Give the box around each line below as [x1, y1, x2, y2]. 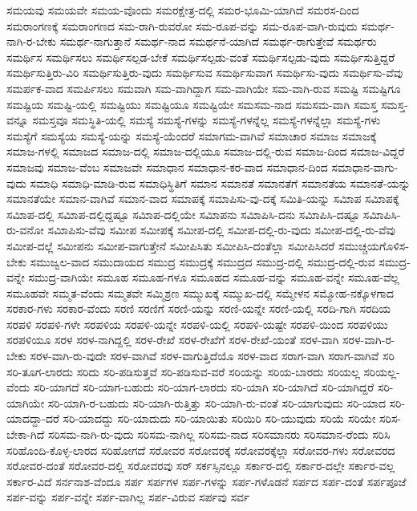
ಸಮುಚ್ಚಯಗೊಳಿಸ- [338, 237, 409, 253]
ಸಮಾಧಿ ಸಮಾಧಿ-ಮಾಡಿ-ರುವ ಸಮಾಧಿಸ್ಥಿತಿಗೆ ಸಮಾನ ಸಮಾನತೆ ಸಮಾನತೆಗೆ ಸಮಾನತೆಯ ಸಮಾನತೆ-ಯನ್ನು [30, 174, 411, 191]
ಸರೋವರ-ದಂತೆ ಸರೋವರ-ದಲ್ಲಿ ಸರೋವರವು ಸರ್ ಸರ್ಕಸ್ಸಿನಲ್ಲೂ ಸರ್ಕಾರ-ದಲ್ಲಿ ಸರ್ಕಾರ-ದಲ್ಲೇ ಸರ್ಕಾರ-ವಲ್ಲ [6, 457, 395, 474]
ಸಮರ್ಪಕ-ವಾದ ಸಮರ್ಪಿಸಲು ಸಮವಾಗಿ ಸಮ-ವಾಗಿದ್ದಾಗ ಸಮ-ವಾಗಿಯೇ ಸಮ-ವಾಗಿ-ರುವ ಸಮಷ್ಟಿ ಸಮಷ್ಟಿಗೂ [6, 79, 401, 96]
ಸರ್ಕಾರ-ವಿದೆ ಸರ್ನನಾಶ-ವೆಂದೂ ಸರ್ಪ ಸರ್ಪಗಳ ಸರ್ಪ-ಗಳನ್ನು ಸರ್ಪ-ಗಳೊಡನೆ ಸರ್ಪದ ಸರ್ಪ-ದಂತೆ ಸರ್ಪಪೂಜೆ [6, 472, 407, 489]
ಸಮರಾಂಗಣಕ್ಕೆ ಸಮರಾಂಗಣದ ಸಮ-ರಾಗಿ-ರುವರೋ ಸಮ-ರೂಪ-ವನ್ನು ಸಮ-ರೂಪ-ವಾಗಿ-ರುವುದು [6, 17, 358, 34]
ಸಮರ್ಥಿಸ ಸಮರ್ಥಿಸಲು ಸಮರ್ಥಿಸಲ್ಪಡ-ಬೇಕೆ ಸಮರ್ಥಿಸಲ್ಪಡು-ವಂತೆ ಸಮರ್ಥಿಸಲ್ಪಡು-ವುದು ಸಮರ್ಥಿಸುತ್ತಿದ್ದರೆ [6, 48, 395, 65]
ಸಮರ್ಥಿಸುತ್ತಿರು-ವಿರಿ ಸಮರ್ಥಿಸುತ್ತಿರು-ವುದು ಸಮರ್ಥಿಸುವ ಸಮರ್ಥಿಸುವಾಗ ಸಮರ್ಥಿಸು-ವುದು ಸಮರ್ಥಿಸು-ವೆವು [6, 64, 403, 81]
